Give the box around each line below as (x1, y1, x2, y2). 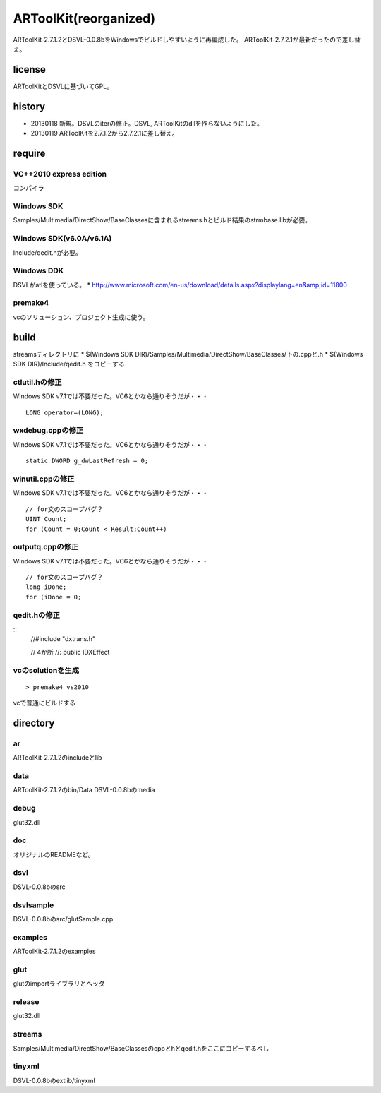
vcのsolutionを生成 (13, 665, 80, 675)
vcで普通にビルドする (13, 699, 76, 707)
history (13, 100, 46, 112)
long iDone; (25, 583, 67, 591)
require (13, 147, 46, 159)
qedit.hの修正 (13, 610, 60, 620)
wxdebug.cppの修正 (13, 426, 84, 436)
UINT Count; (25, 515, 67, 523)
